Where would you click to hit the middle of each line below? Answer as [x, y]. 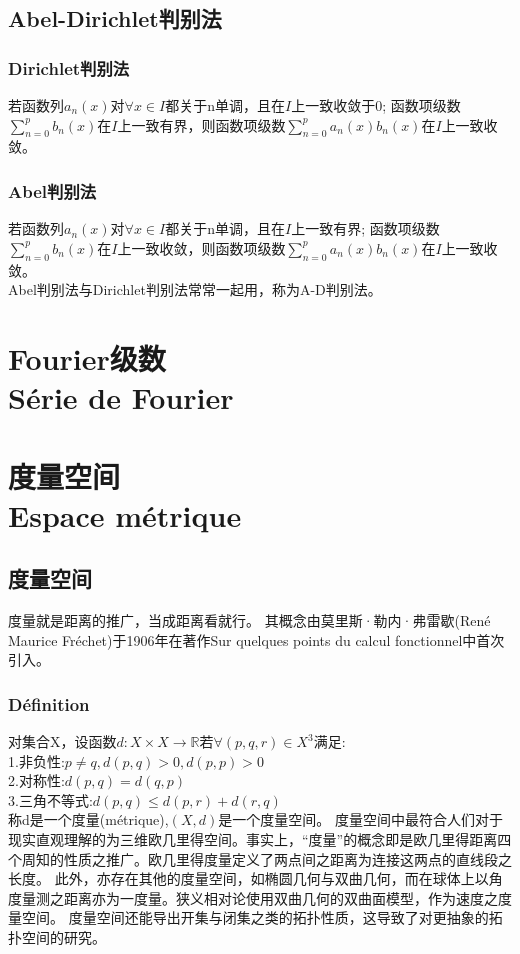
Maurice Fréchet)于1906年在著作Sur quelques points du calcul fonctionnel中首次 [256, 639]
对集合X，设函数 [62, 741]
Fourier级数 [87, 357]
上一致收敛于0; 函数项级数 [376, 105]
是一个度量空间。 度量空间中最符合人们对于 [360, 819]
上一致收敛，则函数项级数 [201, 247]
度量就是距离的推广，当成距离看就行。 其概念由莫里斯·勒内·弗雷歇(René [249, 620]
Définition [49, 703]
